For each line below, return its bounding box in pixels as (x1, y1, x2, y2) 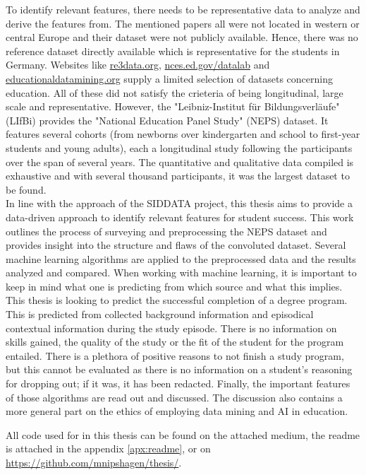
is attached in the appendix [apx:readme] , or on (6, 441, 211, 456)
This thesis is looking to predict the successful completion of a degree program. (6, 293, 348, 307)
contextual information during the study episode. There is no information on (6, 320, 337, 335)
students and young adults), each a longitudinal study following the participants (6, 140, 353, 155)
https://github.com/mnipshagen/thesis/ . (6, 455, 182, 469)
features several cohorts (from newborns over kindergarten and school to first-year (6, 127, 360, 141)
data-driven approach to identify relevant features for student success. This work (6, 209, 354, 224)
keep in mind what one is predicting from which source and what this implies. (6, 278, 343, 293)
